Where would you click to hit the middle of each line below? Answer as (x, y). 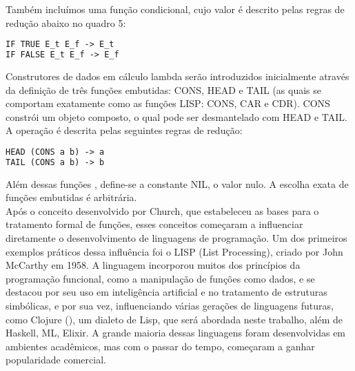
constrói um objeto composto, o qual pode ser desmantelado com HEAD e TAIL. (176, 116)
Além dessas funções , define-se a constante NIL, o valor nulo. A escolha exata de (177, 183)
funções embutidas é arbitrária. (71, 197)
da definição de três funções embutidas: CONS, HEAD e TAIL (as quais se (163, 89)
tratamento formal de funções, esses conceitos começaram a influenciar (154, 224)
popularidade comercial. (56, 360)
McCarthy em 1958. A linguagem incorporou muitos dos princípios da (153, 265)
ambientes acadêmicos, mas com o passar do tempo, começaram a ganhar (160, 346)
